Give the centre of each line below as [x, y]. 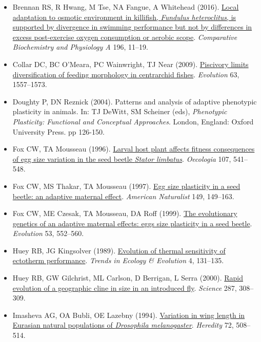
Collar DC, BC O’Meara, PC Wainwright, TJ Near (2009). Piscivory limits [130, 64]
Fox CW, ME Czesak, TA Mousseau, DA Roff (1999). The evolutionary [125, 213]
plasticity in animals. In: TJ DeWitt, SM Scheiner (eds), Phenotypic [120, 111]
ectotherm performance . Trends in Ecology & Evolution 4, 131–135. [118, 260]
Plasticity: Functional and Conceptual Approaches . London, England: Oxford [133, 121]
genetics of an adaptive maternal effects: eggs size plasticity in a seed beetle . [132, 223]
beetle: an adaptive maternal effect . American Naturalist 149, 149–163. [123, 196]
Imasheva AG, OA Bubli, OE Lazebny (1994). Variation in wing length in [129, 315]
